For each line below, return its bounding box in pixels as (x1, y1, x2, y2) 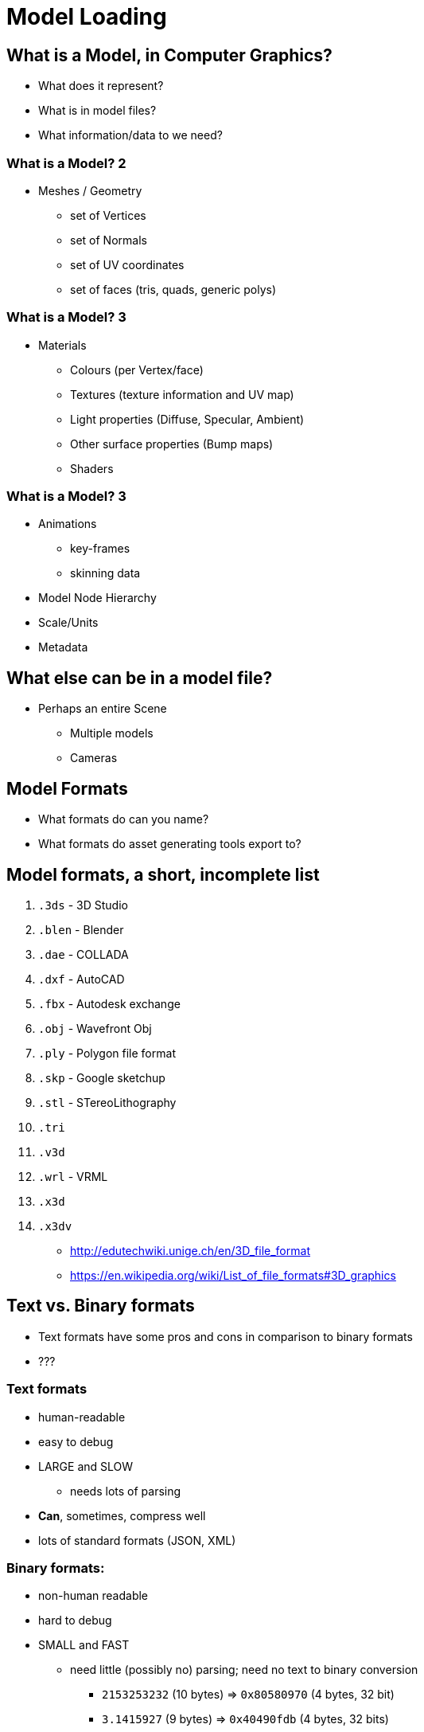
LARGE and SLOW (38, 1459, 134, 1473)
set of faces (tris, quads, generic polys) (70, 282, 277, 296)
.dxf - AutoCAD (38, 972, 125, 986)
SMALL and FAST (38, 1638, 130, 1652)
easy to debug (38, 1434, 114, 1449)
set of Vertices (70, 208, 146, 222)
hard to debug (38, 1613, 112, 1628)
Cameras (70, 751, 118, 765)
